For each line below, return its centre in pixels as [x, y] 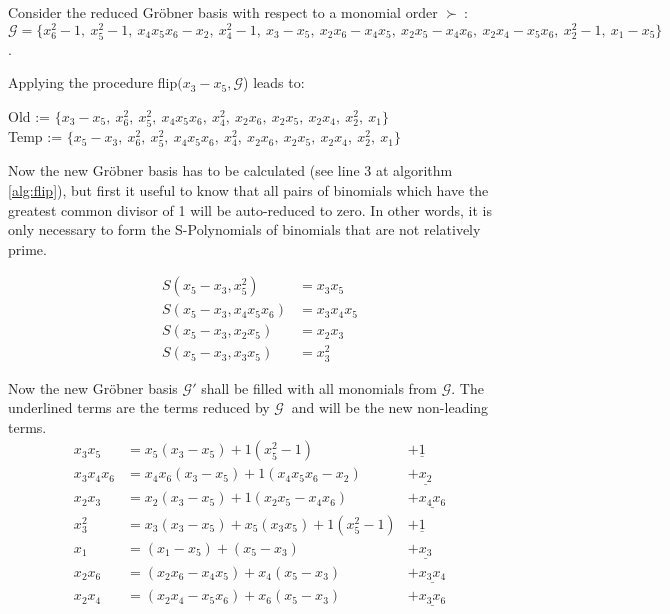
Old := [29, 116]
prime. [27, 248]
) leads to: [274, 82]
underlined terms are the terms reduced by [139, 407]
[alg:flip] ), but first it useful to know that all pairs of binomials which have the [248, 189]
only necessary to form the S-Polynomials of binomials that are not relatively [244, 229]
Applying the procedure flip [93, 82]
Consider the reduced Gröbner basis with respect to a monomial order [223, 12]
